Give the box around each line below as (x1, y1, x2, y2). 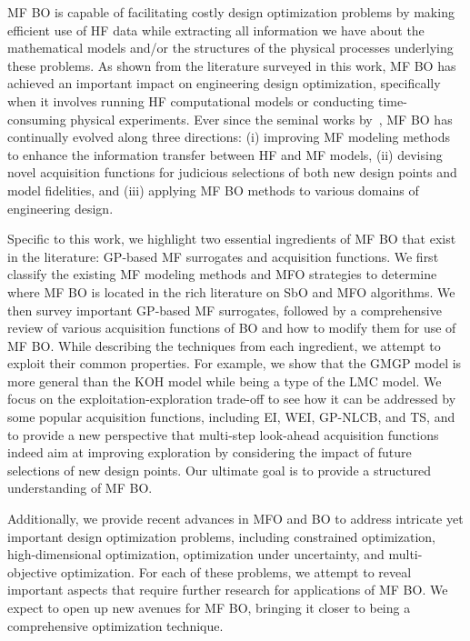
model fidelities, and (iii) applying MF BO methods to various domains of (7, 180, 419, 199)
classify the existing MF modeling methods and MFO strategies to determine (7, 265, 437, 284)
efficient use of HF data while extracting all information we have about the (7, 20, 425, 39)
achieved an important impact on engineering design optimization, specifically (7, 74, 441, 93)
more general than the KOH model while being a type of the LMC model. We (7, 371, 442, 390)
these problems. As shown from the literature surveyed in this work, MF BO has (7, 55, 456, 75)
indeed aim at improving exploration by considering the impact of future (7, 443, 412, 462)
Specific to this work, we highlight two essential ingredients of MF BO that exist (7, 229, 456, 248)
